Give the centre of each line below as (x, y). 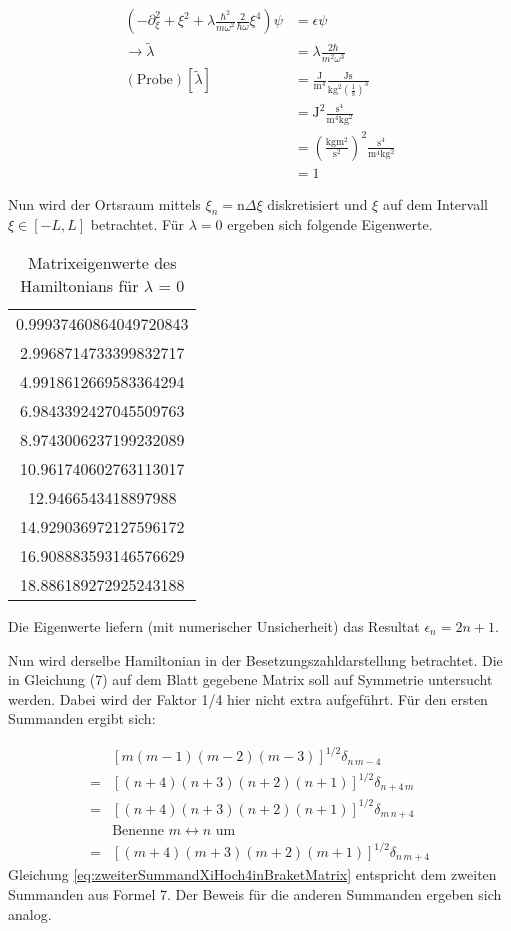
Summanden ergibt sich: (82, 718)
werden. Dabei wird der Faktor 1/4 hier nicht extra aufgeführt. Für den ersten (248, 698)
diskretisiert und (317, 203)
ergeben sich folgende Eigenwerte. (330, 224)
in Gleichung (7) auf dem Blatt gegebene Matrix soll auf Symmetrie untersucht (250, 679)
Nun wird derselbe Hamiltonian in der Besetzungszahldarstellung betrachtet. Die (255, 659)
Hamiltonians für (79, 285)
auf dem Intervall (435, 203)
